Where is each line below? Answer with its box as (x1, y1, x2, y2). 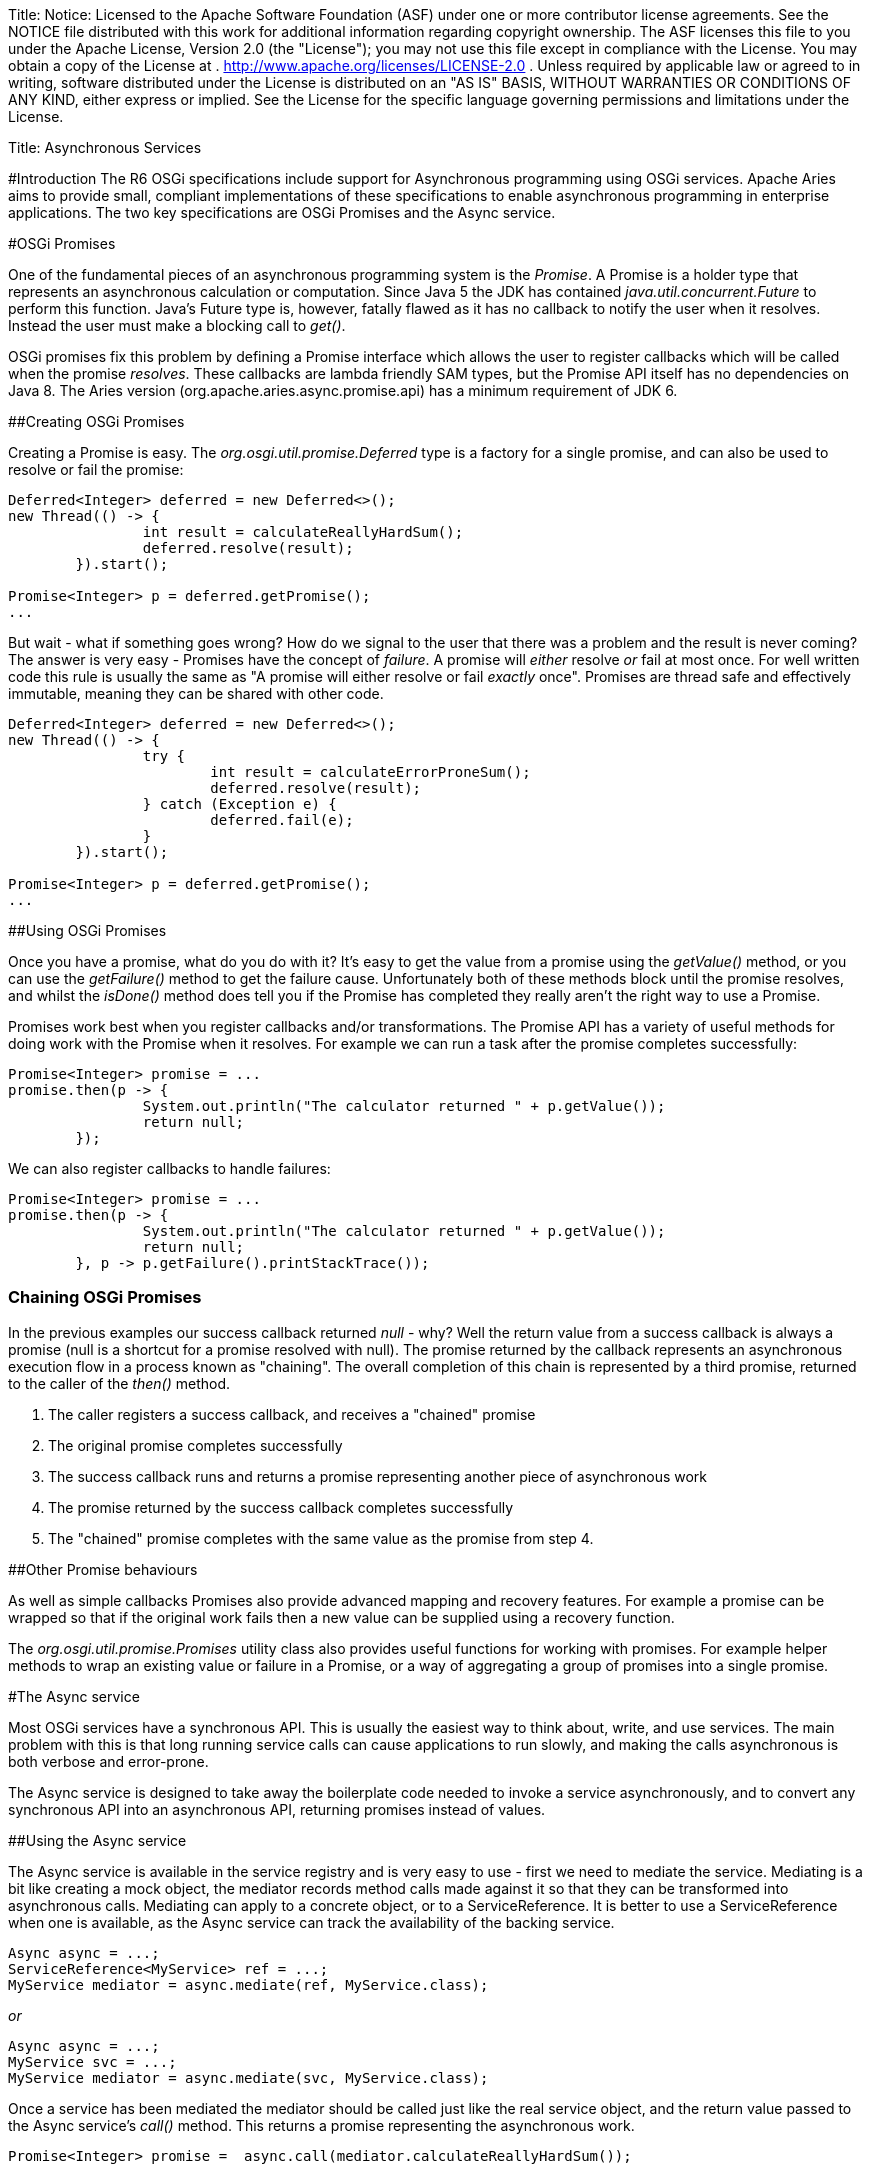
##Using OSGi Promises (8, 922, 167, 939)
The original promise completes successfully (48, 1436, 343, 1454)
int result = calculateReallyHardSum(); (142, 524, 464, 540)
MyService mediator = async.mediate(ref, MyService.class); (8, 1976, 489, 1993)
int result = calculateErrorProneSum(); (210, 764, 531, 780)
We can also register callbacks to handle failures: (8, 1160, 331, 1177)
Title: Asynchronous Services (8, 139, 202, 156)
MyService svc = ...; (8, 2053, 177, 2070)
